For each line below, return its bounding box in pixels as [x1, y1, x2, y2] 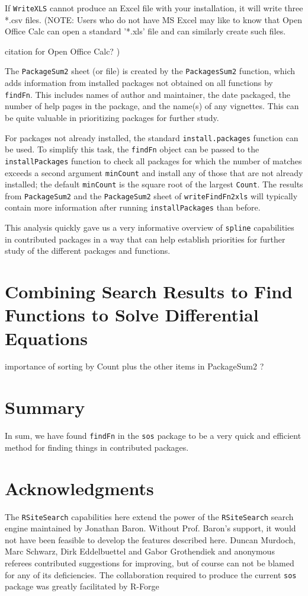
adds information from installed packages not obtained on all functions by [5, 77, 273, 89]
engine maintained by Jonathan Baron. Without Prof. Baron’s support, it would [5, 522, 296, 534]
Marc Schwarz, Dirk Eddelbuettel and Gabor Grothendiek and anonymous [5, 545, 275, 557]
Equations [5, 326, 88, 350]
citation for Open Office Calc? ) [5, 44, 120, 57]
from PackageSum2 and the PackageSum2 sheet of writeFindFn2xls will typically [5, 189, 298, 202]
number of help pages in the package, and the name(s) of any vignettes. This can [5, 100, 299, 112]
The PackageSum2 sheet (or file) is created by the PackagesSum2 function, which [5, 65, 295, 77]
